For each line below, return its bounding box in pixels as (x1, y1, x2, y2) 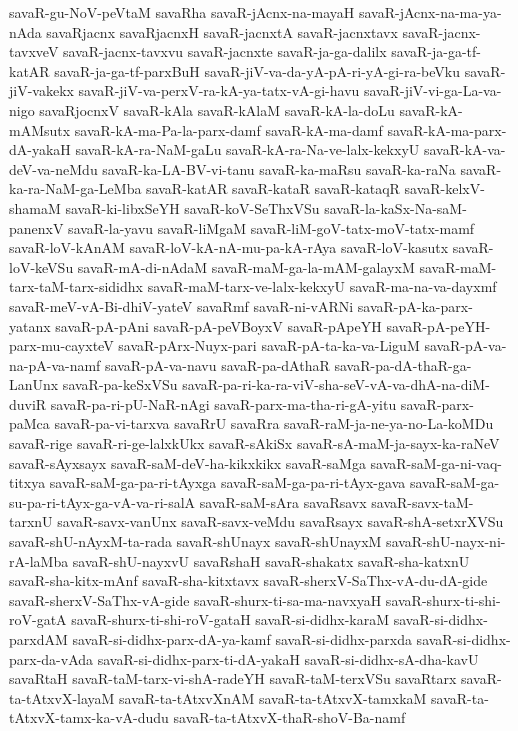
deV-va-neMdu (9, 158, 98, 179)
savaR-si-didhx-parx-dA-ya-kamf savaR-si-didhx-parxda (72, 629, 412, 649)
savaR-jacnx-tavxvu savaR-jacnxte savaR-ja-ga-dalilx (63, 41, 387, 62)
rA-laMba (9, 550, 69, 571)
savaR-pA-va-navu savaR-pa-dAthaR (105, 354, 330, 375)
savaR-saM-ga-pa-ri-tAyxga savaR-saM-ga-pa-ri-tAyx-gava (49, 472, 406, 493)
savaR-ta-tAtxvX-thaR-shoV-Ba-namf (173, 707, 406, 728)
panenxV (9, 217, 64, 238)
